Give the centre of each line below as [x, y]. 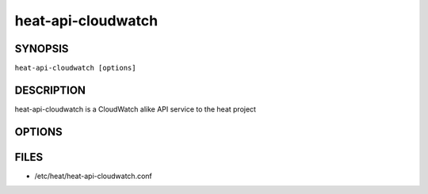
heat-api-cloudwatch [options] [75, 68]
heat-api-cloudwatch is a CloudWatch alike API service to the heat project [136, 109]
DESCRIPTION [50, 90]
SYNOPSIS [42, 49]
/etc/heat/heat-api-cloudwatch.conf [93, 176]
